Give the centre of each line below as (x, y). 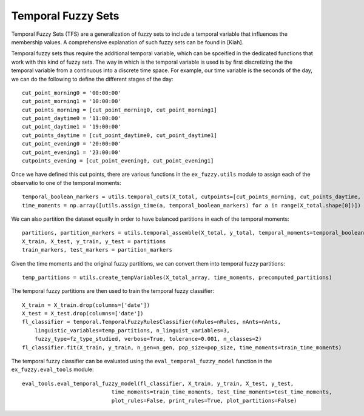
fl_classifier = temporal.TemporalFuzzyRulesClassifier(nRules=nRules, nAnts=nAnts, (152, 322)
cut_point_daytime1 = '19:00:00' (72, 127)
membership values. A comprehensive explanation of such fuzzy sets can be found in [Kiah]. (127, 42)
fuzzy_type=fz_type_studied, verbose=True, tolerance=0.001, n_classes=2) (148, 339)
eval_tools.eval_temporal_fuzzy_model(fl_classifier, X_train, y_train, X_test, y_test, (158, 383)
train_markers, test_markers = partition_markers (97, 250)
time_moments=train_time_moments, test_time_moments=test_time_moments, (222, 392)
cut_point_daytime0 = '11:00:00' (72, 119)
